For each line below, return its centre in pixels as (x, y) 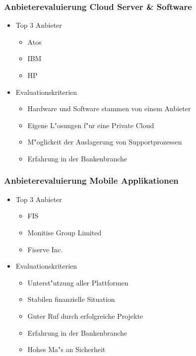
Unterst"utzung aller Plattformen (78, 282)
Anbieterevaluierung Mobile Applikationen (91, 180)
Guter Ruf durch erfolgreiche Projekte (85, 316)
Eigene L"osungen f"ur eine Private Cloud (91, 125)
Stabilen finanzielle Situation (71, 299)
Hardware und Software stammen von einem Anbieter (109, 108)
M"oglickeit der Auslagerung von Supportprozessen (105, 142)
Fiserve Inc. (45, 249)
